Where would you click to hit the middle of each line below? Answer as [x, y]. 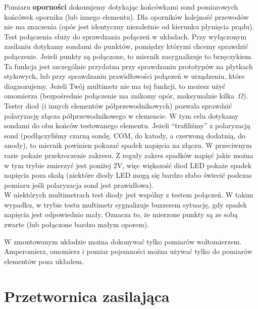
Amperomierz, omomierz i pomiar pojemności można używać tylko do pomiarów [128, 251]
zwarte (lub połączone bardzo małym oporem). [77, 224]
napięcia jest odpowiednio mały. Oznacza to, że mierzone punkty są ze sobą [121, 214]
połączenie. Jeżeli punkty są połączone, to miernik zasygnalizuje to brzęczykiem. [128, 56]
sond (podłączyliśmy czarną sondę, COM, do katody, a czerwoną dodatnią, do [125, 135]
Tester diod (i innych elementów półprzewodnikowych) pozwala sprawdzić [118, 105]
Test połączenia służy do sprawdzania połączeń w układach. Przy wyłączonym [125, 36]
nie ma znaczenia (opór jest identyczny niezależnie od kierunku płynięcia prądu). [129, 27]
